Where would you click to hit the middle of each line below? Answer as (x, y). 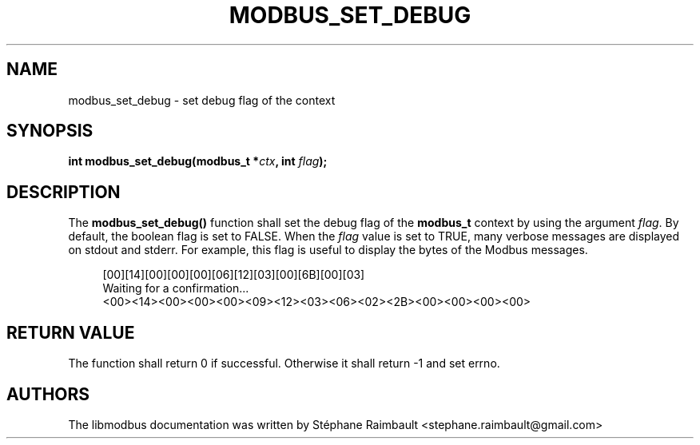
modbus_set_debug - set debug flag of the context (202, 100)
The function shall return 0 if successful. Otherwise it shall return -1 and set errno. (284, 364)
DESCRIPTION (64, 192)
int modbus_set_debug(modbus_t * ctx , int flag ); (198, 161)
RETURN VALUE (71, 332)
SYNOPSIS (50, 131)
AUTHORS (48, 394)
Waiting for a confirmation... (176, 288)
